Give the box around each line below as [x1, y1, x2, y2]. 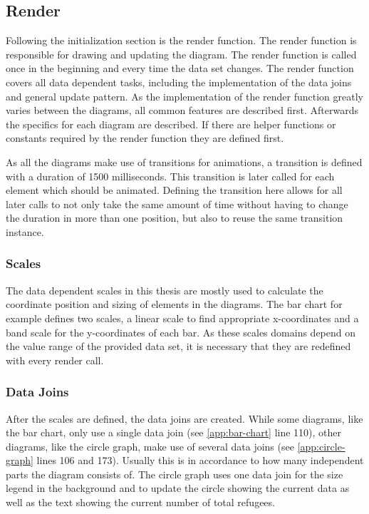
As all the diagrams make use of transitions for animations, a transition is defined [6, 154, 363, 169]
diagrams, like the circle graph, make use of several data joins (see [6, 438, 294, 453]
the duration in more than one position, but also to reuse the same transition [6, 210, 343, 225]
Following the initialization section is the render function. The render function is [6, 33, 357, 48]
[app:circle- [297, 438, 345, 453]
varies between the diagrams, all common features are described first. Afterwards [6, 103, 359, 118]
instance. [6, 224, 44, 239]
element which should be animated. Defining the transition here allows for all [6, 183, 343, 197]
